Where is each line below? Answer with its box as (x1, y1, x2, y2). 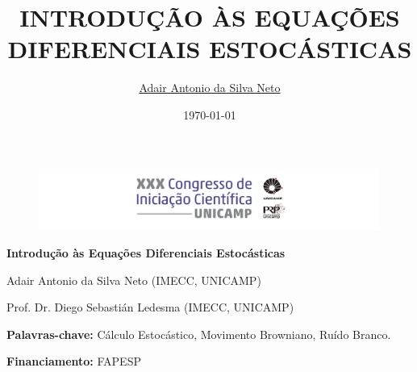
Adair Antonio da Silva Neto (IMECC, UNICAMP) (6, 271, 261, 288)
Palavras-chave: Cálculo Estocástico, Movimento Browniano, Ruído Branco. (6, 325, 391, 342)
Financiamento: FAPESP (6, 353, 141, 370)
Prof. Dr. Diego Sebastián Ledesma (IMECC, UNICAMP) (6, 299, 294, 316)
